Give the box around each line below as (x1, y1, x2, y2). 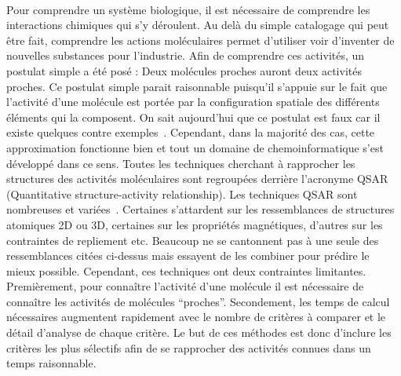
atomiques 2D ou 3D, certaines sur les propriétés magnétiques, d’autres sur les (6, 216, 383, 232)
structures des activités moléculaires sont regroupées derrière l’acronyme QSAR (6, 170, 388, 187)
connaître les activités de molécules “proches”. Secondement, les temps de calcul (6, 293, 390, 309)
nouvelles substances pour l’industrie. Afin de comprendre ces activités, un (6, 47, 365, 64)
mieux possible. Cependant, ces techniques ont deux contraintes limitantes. (6, 262, 366, 279)
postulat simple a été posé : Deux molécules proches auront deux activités (6, 62, 362, 78)
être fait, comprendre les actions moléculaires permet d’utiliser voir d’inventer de (6, 31, 395, 48)
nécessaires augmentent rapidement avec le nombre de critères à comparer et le (6, 308, 386, 325)
